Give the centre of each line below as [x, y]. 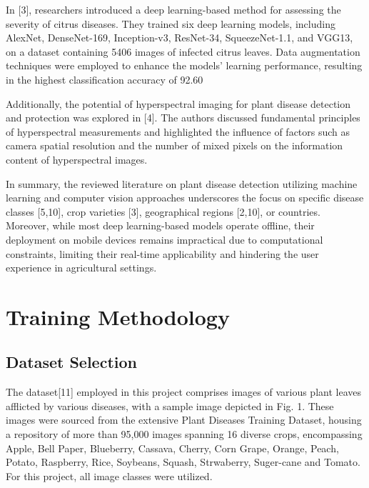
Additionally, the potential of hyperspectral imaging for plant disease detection [178, 103]
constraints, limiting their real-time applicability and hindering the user [162, 253]
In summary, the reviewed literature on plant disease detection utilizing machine [182, 183]
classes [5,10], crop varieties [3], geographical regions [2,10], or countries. [163, 211]
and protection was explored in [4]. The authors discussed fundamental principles [183, 118]
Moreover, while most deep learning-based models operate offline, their [160, 225]
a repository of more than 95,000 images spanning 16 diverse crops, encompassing [184, 434]
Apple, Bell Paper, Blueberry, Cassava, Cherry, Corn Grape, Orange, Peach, [172, 448]
